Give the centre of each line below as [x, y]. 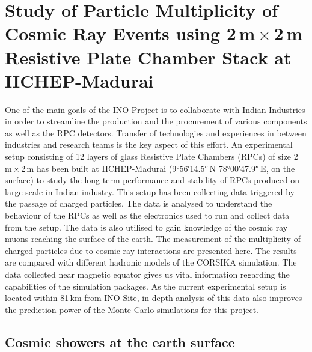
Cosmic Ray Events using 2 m [130, 33]
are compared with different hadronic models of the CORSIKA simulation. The [151, 262]
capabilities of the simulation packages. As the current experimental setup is [145, 286]
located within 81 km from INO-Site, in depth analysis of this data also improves [154, 298]
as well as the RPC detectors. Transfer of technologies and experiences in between [156, 132]
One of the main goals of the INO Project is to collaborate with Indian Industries [155, 109]
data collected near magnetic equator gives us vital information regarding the [147, 274]
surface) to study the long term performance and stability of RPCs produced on [152, 180]
